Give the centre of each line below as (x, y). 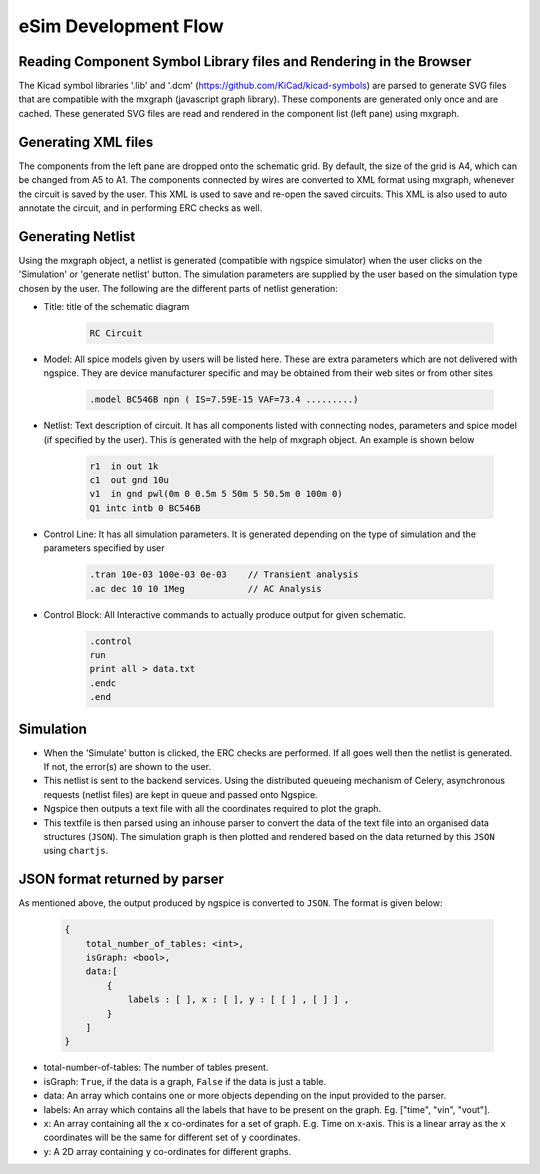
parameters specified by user (104, 548)
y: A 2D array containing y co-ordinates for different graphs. (167, 1151)
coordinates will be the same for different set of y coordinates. (172, 1137)
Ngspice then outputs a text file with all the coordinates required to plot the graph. (212, 809)
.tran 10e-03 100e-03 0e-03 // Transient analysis (224, 574)
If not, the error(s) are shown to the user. (127, 767)
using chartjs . (76, 851)
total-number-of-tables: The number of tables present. (156, 1067)
